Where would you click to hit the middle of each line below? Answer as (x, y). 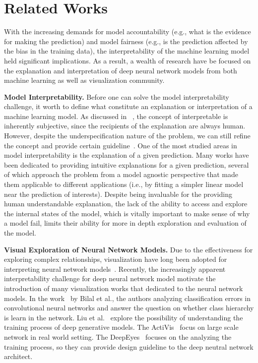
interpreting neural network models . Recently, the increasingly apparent (115, 269)
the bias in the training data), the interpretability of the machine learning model (127, 51)
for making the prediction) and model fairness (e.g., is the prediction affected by (126, 41)
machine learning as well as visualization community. (84, 80)
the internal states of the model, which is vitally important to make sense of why (127, 213)
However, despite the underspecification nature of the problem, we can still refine (127, 136)
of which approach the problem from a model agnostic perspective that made (121, 174)
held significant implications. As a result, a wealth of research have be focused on (128, 60)
